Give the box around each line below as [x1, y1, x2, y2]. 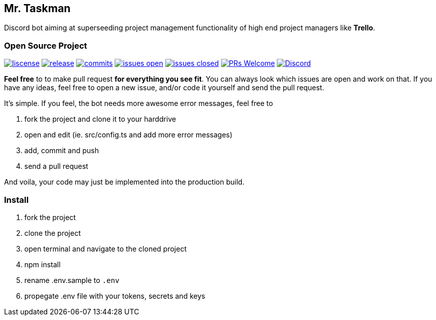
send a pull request [24, 162, 88, 171]
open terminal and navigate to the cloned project [24, 244, 187, 253]
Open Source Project [4, 40, 87, 51]
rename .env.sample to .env [24, 275, 120, 285]
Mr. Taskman [4, 2, 71, 15]
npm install [24, 260, 61, 269]
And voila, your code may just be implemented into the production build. [4, 177, 245, 187]
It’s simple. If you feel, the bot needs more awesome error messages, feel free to [4, 99, 273, 108]
